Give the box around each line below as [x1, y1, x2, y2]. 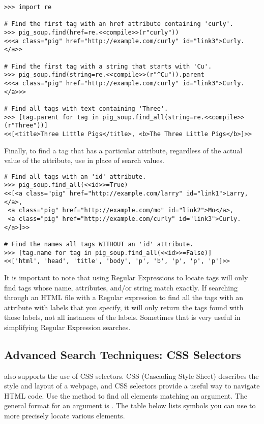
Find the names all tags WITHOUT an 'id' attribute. [11, 240, 194, 248]
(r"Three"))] [4, 122, 48, 129]
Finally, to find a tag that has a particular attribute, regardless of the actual [4, 145, 243, 155]
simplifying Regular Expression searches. [4, 321, 131, 332]
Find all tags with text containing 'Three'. [11, 105, 168, 112]
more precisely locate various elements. [4, 410, 125, 421]
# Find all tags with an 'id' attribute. [4, 173, 146, 180]
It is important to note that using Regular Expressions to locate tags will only [4, 272, 248, 282]
